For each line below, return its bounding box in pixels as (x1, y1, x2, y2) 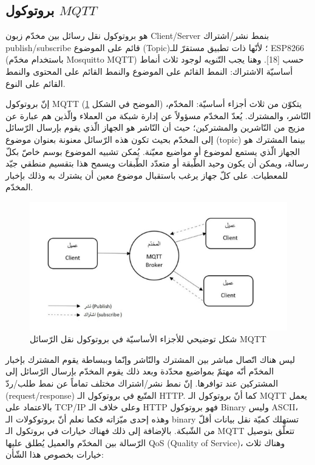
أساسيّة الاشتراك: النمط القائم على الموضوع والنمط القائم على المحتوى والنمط (5, 64, 293, 77)
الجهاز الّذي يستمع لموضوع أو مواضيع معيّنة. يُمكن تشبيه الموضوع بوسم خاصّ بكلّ (5, 145, 300, 157)
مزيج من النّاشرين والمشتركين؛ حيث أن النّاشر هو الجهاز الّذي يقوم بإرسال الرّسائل (5, 121, 305, 134)
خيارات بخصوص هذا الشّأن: (5, 448, 104, 461)
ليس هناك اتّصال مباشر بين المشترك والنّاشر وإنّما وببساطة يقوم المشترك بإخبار (5, 353, 296, 365)
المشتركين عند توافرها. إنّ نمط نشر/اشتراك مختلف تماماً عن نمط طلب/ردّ (5, 376, 279, 389)
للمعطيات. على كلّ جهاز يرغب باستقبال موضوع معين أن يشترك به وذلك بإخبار (5, 168, 288, 181)
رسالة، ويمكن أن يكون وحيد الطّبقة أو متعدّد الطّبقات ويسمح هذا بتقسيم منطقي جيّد (5, 157, 308, 170)
